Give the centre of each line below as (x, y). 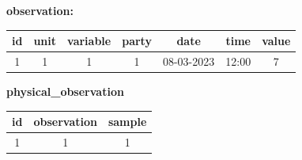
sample (127, 122)
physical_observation (65, 91)
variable (89, 41)
